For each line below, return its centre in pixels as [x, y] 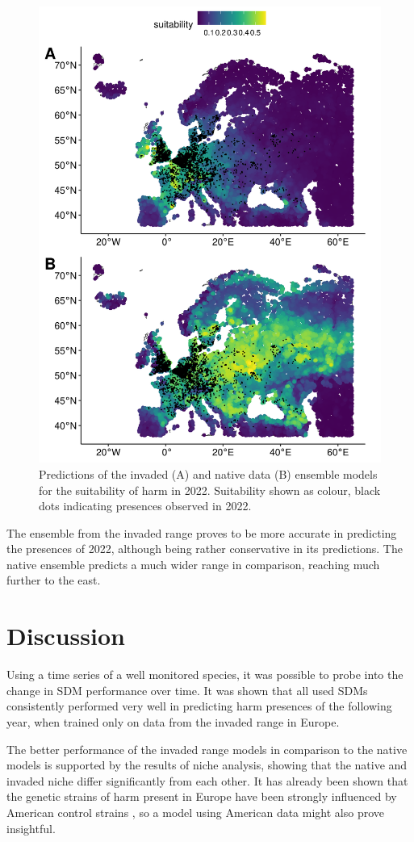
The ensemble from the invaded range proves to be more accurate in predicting [202, 532]
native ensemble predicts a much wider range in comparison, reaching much [193, 564]
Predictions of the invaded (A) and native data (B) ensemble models [208, 473]
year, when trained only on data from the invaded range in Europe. [173, 721]
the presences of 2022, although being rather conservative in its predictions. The [205, 549]
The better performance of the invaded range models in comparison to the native [207, 749]
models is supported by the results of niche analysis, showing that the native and [207, 765]
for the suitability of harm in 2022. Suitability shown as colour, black [210, 490]
